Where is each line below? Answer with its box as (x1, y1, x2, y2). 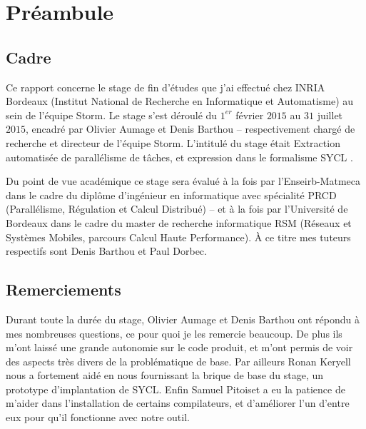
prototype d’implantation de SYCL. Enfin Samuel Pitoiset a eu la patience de (6, 381, 345, 396)
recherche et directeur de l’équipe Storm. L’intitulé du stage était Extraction (6, 135, 340, 150)
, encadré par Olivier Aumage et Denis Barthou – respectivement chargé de (26, 121, 355, 136)
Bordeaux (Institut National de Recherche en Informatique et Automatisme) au (6, 94, 354, 108)
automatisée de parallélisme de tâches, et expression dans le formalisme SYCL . (6, 149, 353, 164)
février (235, 107, 264, 122)
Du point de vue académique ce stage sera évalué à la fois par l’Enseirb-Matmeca (6, 173, 360, 188)
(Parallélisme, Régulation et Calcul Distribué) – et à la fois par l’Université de (6, 201, 348, 216)
